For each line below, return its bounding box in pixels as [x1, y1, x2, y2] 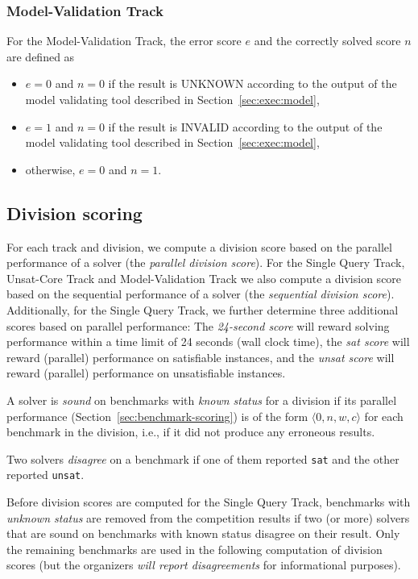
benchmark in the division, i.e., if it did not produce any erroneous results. [6, 423, 375, 440]
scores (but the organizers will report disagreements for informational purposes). [6, 556, 401, 573]
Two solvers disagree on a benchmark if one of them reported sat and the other [6, 450, 399, 467]
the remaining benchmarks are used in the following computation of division [6, 540, 383, 557]
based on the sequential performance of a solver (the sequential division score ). [6, 285, 395, 302]
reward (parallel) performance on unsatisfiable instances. [6, 364, 286, 381]
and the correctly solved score [254, 32, 401, 49]
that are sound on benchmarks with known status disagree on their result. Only [6, 525, 400, 542]
